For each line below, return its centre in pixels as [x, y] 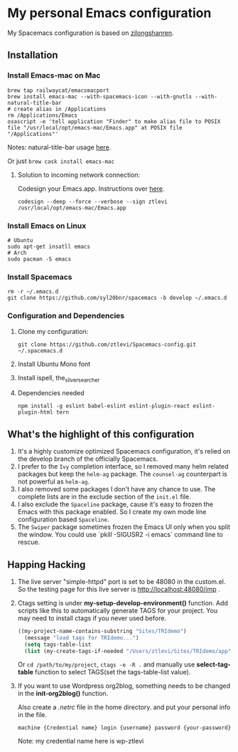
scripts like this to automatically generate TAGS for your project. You [118, 610]
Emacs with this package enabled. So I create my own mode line [112, 512]
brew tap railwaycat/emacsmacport [59, 90]
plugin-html [35, 412]
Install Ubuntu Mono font [54, 364]
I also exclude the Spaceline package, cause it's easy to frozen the [115, 504]
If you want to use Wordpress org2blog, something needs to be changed [124, 686]
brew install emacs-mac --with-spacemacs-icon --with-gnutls [100, 96]
